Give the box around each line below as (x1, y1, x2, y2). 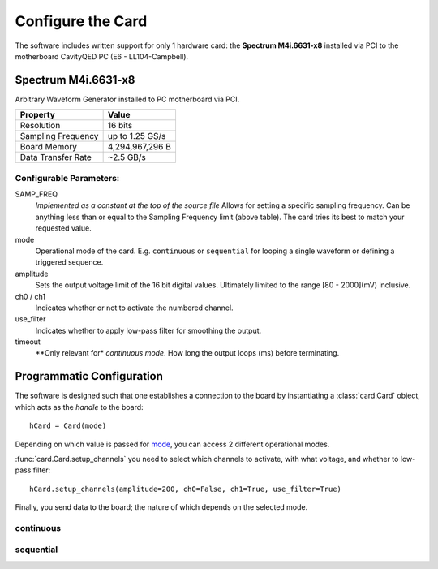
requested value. (35, 223, 92, 233)
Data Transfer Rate (19, 152, 92, 163)
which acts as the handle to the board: (15, 402, 144, 412)
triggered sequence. (35, 257, 104, 267)
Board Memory (19, 141, 77, 153)
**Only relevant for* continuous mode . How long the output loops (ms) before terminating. (35, 348, 340, 358)
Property (19, 110, 56, 121)
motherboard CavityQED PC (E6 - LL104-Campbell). (15, 51, 189, 61)
